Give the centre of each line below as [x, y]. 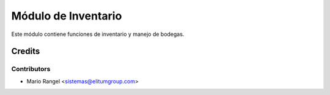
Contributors [31, 69]
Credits [26, 51]
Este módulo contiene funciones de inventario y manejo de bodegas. [98, 34]
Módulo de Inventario [67, 16]
